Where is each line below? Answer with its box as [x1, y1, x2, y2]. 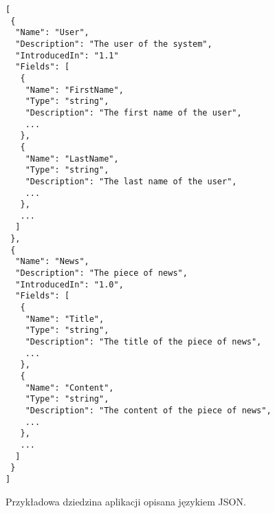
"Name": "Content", [25, 382, 114, 393]
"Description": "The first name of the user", [25, 107, 242, 118]
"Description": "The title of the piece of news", [25, 337, 262, 347]
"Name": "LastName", [25, 153, 119, 164]
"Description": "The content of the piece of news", [25, 405, 272, 415]
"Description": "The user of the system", [15, 39, 212, 49]
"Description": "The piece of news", [15, 268, 188, 279]
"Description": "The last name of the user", [25, 176, 237, 186]
